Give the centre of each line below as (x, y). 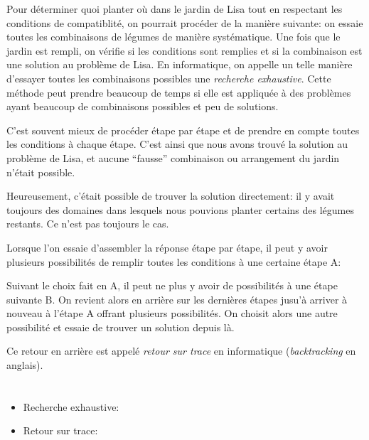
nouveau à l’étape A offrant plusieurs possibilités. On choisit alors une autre (172, 313)
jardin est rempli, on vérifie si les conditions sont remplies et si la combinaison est (184, 50)
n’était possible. (41, 172)
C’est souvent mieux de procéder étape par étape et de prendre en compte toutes (183, 130)
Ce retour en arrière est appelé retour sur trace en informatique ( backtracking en (181, 351)
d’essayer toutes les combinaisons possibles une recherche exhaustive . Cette (169, 78)
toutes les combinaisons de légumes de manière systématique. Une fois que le (173, 37)
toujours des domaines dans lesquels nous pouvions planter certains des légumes (181, 209)
